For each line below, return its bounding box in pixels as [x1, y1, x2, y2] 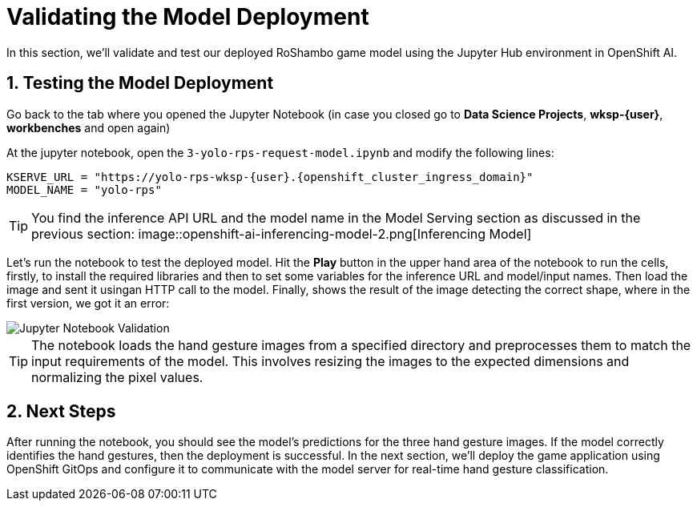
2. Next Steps [6, 401, 116, 422]
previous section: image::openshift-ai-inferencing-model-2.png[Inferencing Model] [31, 225, 532, 242]
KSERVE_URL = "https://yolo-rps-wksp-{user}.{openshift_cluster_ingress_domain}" [6, 170, 534, 183]
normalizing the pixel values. [31, 368, 203, 385]
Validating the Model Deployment [6, 3, 369, 30]
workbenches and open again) [6, 120, 171, 135]
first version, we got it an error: [6, 296, 170, 310]
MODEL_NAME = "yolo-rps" [6, 183, 162, 196]
